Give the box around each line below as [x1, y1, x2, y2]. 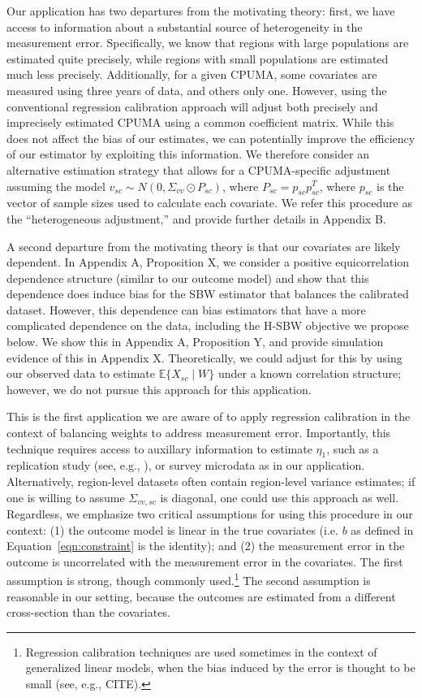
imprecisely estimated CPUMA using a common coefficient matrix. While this [6, 114, 394, 131]
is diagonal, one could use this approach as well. [160, 488, 399, 505]
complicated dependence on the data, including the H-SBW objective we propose [6, 317, 409, 334]
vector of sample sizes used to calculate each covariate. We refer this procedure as [6, 194, 412, 211]
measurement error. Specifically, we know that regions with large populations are [6, 34, 409, 51]
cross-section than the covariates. [6, 604, 170, 621]
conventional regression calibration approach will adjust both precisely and [6, 98, 378, 115]
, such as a [326, 440, 379, 457]
